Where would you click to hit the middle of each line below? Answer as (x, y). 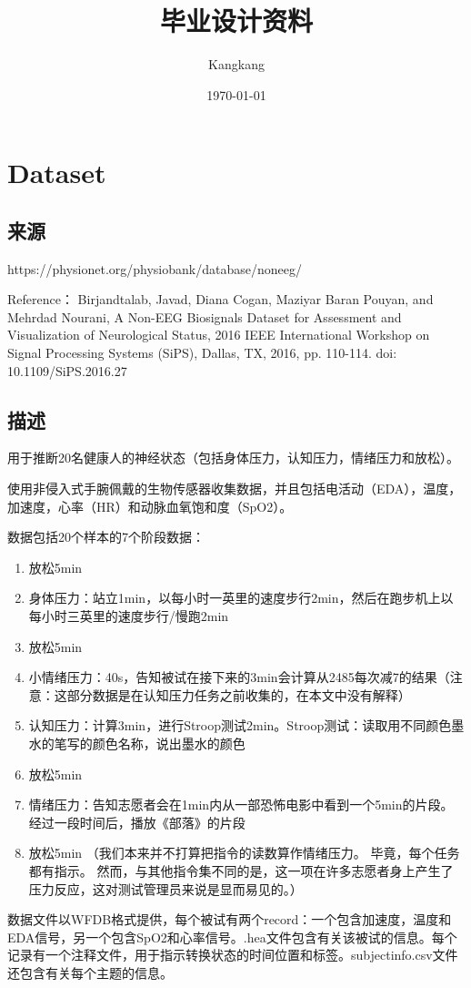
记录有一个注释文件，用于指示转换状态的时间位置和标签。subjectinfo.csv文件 (233, 955)
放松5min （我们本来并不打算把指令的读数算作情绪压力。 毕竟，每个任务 (244, 853)
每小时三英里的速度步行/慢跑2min (129, 616)
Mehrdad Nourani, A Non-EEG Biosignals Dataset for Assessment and (205, 316)
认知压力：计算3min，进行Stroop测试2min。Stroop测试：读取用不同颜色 (240, 725)
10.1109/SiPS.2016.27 (67, 370)
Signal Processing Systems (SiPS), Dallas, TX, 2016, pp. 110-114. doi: (202, 353)
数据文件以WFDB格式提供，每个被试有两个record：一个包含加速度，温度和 (230, 919)
